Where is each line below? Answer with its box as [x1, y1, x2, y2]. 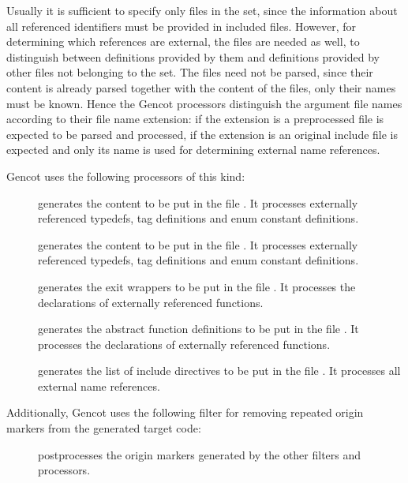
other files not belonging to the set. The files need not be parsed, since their [6, 64, 373, 80]
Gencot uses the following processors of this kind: [6, 167, 245, 184]
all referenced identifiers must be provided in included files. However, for [6, 17, 357, 34]
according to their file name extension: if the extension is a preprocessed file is [6, 110, 384, 127]
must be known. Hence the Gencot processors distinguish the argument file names [6, 95, 402, 111]
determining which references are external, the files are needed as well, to [6, 33, 360, 50]
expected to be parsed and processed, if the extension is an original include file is [6, 125, 399, 142]
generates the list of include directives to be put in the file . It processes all [38, 362, 401, 379]
